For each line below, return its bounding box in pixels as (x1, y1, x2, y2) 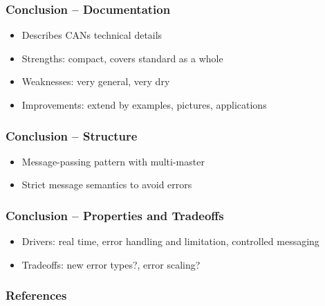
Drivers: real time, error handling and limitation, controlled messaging (21, 234, 319, 249)
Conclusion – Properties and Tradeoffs (6, 206, 224, 224)
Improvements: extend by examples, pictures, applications (21, 98, 267, 111)
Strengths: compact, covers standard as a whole (21, 51, 223, 65)
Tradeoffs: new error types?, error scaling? (21, 257, 201, 271)
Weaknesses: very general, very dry (21, 74, 170, 89)
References (6, 287, 67, 304)
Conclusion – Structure (6, 127, 138, 144)
